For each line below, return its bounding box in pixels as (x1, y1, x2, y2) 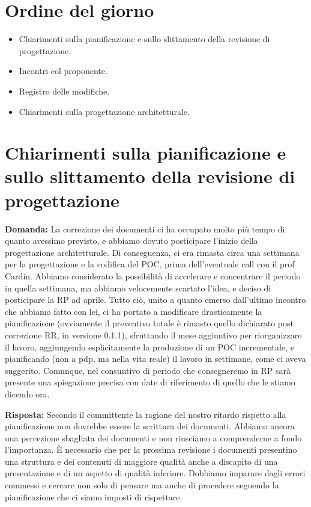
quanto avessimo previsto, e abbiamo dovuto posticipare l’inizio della (5, 234, 258, 247)
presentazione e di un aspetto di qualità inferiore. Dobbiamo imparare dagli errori (5, 467, 306, 479)
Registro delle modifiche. (19, 84, 110, 97)
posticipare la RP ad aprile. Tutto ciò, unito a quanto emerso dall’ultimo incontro (5, 293, 306, 306)
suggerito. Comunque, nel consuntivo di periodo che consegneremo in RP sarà (5, 364, 291, 376)
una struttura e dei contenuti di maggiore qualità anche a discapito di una (5, 455, 278, 467)
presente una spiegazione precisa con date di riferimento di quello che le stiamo (5, 376, 295, 388)
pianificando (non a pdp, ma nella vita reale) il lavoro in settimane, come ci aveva (5, 352, 306, 365)
